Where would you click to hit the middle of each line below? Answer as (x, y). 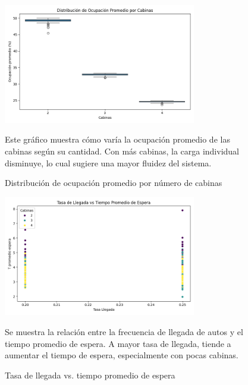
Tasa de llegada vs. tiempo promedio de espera (90, 375)
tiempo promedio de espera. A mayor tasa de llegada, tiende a (118, 343)
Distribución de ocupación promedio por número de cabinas (114, 183)
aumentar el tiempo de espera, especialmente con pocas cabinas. (122, 355)
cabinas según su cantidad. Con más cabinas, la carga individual (122, 151)
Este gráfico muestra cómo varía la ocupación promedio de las (117, 139)
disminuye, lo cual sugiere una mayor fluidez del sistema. (108, 162)
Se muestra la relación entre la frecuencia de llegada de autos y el (124, 332)
